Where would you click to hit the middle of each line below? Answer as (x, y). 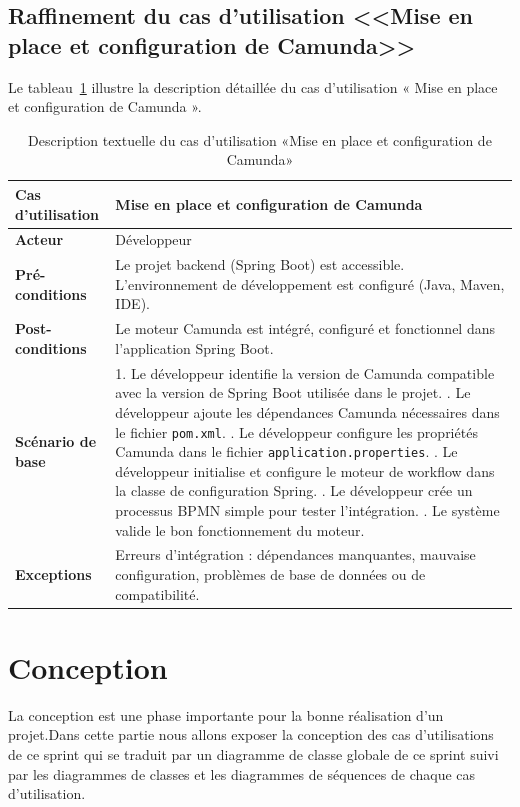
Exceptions (53, 574)
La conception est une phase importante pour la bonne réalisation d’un (226, 714)
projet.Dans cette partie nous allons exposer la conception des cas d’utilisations (251, 734)
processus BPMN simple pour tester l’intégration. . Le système (307, 510)
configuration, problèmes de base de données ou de (270, 574)
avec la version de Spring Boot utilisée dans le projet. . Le (293, 392)
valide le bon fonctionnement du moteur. (240, 529)
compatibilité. (157, 593)
